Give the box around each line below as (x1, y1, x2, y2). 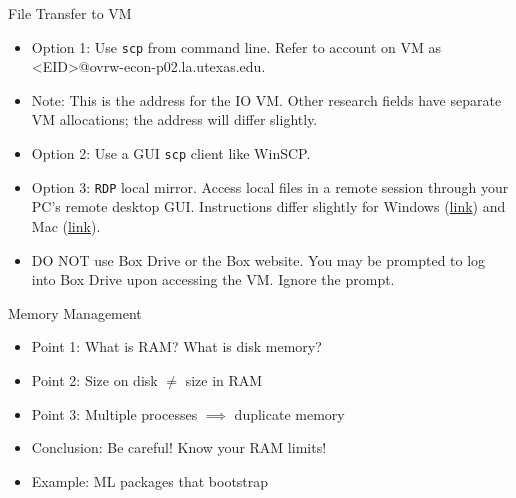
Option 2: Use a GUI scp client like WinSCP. (31, 143, 311, 164)
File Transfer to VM (8, 3, 132, 23)
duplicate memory (234, 403, 345, 424)
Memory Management (8, 302, 142, 323)
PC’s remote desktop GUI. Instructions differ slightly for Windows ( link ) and (31, 196, 506, 217)
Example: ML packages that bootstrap (31, 470, 269, 491)
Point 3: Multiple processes (31, 403, 198, 424)
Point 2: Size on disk (31, 369, 158, 390)
